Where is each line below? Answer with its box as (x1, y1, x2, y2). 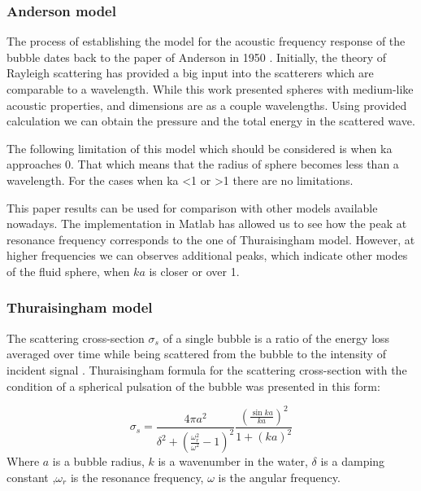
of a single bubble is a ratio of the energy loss (163, 329, 390, 346)
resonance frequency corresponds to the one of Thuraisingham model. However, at (7, 230, 415, 248)
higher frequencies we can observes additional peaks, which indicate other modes (7, 247, 408, 264)
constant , (7, 468, 56, 485)
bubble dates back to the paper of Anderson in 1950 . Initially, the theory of (7, 48, 386, 65)
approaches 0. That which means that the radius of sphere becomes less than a (7, 156, 399, 173)
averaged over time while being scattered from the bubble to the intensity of (7, 345, 386, 362)
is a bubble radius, (52, 453, 145, 469)
